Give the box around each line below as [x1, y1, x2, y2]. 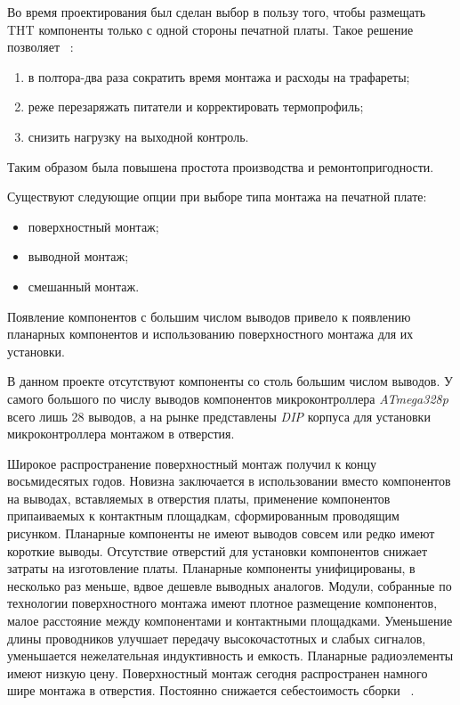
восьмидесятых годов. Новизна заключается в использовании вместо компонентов [7, 471, 451, 490]
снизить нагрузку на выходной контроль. [28, 127, 249, 145]
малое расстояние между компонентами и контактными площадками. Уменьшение [7, 611, 453, 630]
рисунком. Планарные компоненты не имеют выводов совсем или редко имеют [7, 524, 435, 543]
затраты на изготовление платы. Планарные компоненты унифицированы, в [7, 559, 416, 578]
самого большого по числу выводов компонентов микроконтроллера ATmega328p [7, 389, 448, 407]
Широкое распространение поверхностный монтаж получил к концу [7, 454, 376, 472]
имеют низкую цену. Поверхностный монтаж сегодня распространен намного [7, 663, 428, 682]
